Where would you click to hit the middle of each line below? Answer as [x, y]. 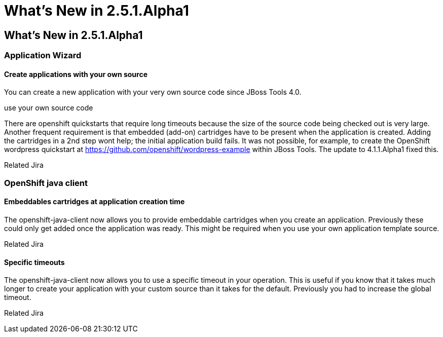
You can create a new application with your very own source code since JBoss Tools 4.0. [153, 92]
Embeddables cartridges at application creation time [95, 202]
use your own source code [49, 108]
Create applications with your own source [76, 74]
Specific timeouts [34, 262]
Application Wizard [43, 55]
